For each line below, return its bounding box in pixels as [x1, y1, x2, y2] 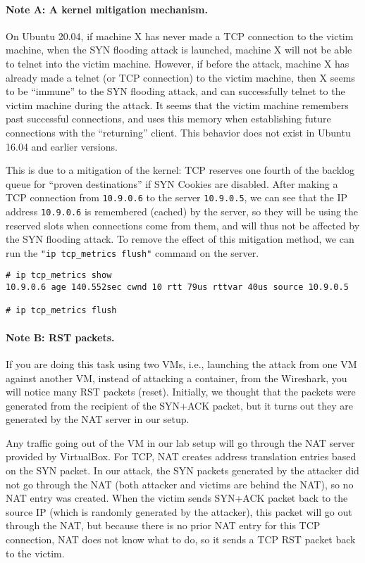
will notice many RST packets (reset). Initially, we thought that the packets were [6, 384, 356, 399]
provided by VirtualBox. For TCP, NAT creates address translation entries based [6, 449, 357, 464]
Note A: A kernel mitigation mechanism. [6, 1, 208, 16]
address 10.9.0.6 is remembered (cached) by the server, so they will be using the [6, 203, 359, 218]
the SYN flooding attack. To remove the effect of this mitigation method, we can [6, 232, 354, 246]
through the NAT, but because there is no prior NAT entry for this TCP [6, 518, 321, 533]
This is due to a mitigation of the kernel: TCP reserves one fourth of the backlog [6, 163, 354, 177]
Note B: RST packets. [6, 329, 115, 344]
